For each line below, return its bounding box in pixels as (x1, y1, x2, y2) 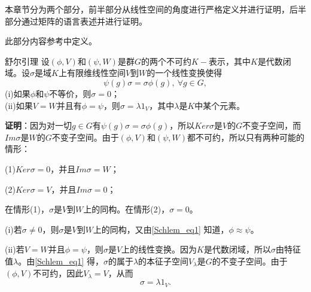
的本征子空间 (138, 254, 189, 267)
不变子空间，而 (242, 119, 301, 132)
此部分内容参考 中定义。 (5, 35, 97, 47)
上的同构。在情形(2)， (83, 203, 170, 215)
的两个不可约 (141, 54, 191, 67)
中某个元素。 (194, 99, 245, 111)
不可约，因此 (33, 266, 84, 279)
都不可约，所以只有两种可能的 (187, 130, 304, 143)
